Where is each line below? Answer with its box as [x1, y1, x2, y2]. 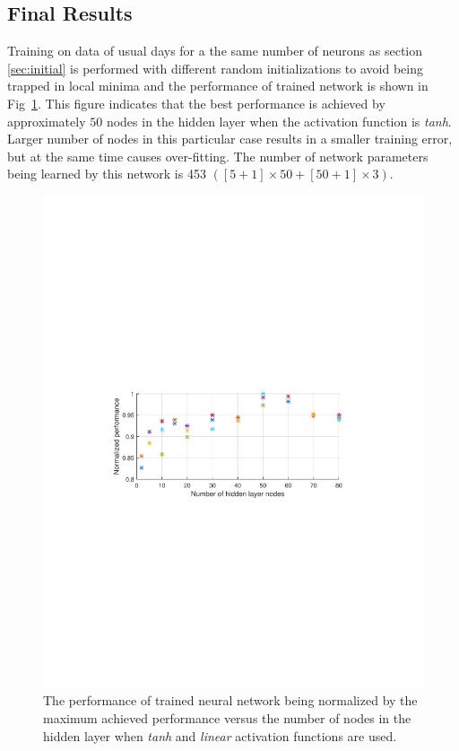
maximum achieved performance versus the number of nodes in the [43, 709, 411, 728]
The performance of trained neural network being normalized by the [43, 691, 418, 710]
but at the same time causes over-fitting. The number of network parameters [7, 146, 429, 165]
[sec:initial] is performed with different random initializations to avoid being [7, 58, 423, 77]
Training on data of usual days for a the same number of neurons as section [7, 41, 423, 60]
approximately [7, 111, 86, 130]
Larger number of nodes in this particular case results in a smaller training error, [7, 129, 453, 148]
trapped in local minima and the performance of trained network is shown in [7, 76, 429, 95]
